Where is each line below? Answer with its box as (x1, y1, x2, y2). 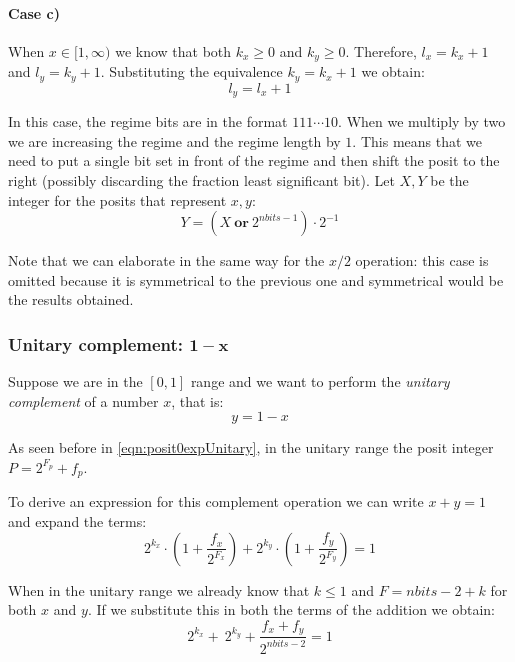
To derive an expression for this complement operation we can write (8, 491, 424, 512)
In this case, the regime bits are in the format (8, 111, 288, 132)
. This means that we (352, 130, 482, 151)
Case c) (8, 2, 60, 23)
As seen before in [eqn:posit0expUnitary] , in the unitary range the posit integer (8, 437, 494, 458)
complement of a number (8, 390, 159, 411)
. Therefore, (345, 40, 417, 61)
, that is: (171, 390, 224, 411)
